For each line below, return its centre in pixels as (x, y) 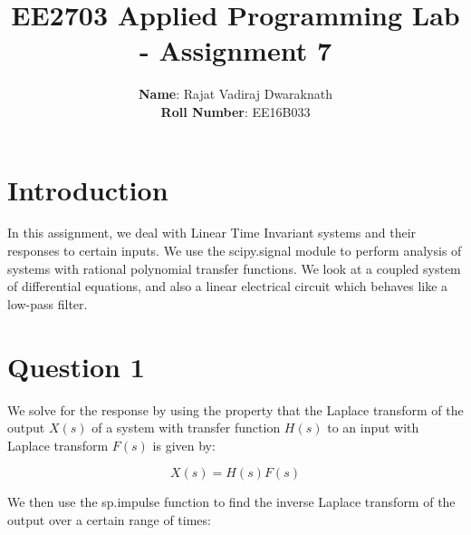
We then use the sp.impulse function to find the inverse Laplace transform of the (231, 502)
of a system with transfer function (186, 428)
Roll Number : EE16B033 (235, 111)
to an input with (373, 428)
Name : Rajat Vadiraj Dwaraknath (235, 94)
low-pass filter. (48, 303)
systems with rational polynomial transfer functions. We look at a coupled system (234, 268)
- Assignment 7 (235, 50)
